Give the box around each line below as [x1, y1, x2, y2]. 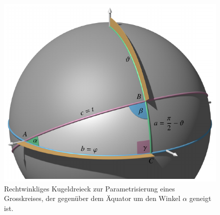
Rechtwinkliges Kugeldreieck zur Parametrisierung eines [4, 183, 175, 193]
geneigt [189, 193, 211, 203]
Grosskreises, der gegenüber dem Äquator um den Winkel [4, 193, 180, 203]
